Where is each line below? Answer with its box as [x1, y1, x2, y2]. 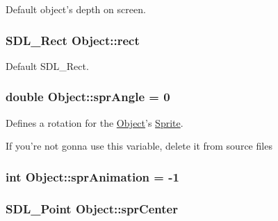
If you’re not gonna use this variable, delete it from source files [6, 139, 272, 153]
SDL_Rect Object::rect [6, 31, 140, 48]
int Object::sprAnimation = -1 [6, 168, 179, 185]
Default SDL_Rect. [6, 58, 89, 73]
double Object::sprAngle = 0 [6, 88, 170, 105]
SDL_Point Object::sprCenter [6, 200, 178, 217]
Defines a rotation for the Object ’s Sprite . [6, 115, 183, 130]
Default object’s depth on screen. [6, 2, 146, 16]
